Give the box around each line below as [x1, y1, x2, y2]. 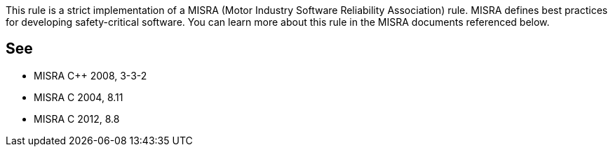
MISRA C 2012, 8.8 [34, 112, 120, 125]
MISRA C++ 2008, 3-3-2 [34, 69, 147, 82]
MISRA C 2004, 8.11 [34, 91, 123, 103]
